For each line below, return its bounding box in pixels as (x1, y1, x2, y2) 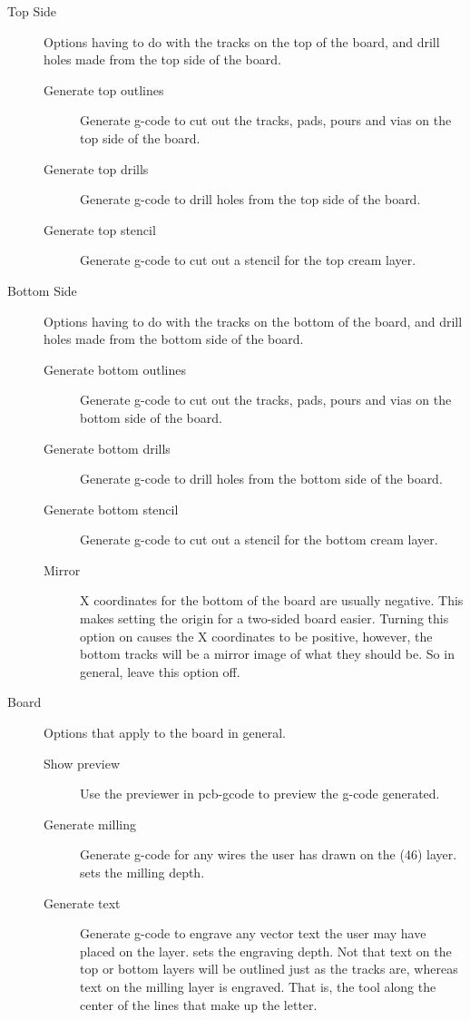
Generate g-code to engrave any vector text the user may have (80, 924, 426, 943)
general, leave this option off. (80, 662, 240, 681)
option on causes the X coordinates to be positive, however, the (80, 626, 433, 645)
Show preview (44, 753, 121, 772)
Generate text (44, 893, 121, 912)
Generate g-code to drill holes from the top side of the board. (80, 190, 421, 209)
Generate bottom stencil (44, 499, 179, 518)
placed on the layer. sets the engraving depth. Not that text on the (80, 941, 452, 960)
